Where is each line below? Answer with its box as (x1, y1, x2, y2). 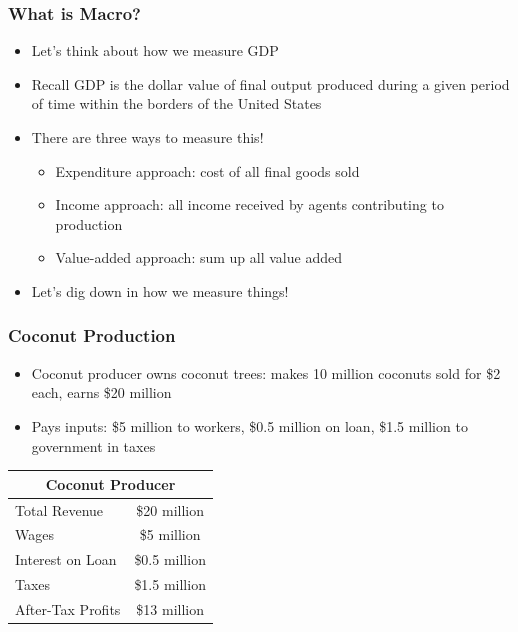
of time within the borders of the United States (31, 93, 322, 114)
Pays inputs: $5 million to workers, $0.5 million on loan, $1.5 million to (31, 415, 468, 436)
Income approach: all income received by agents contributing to (55, 194, 444, 215)
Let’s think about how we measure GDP (31, 40, 279, 61)
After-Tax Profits (15, 598, 121, 619)
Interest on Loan (15, 549, 117, 570)
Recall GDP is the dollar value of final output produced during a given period (31, 73, 510, 94)
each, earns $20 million (31, 382, 172, 403)
